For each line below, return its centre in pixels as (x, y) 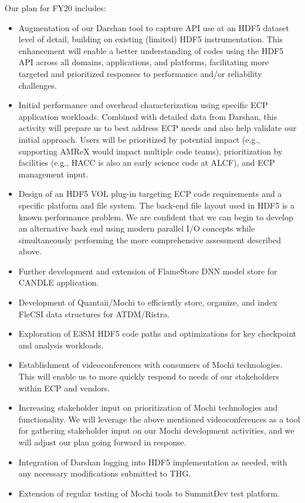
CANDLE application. (59, 282)
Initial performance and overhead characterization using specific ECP (143, 105)
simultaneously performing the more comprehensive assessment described (150, 239)
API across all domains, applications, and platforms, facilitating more (143, 62)
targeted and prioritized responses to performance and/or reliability (140, 73)
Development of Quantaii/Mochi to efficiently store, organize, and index (148, 302)
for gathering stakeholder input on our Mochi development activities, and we (156, 430)
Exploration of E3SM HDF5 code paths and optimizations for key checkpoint (157, 333)
